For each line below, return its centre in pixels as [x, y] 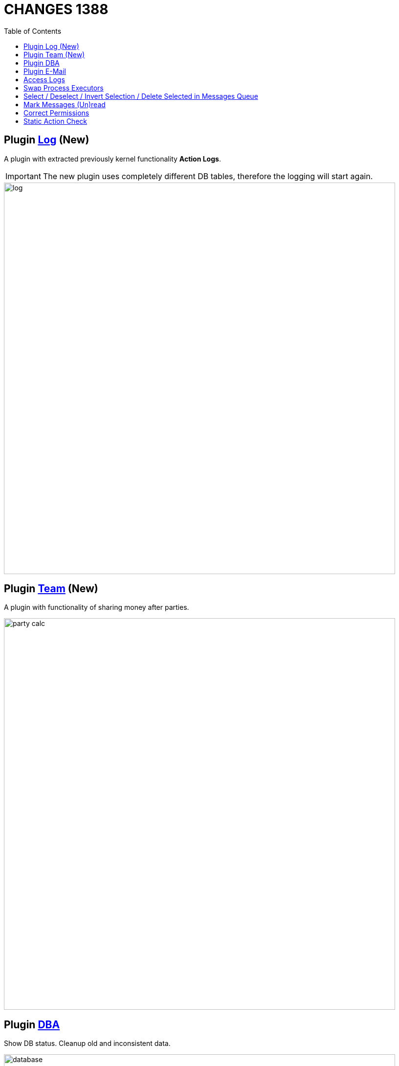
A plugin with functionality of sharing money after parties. [97, 607]
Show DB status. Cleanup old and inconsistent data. [87, 1043]
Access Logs [44, 79]
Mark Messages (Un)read [65, 104]
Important [23, 176]
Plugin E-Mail [45, 71]
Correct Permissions [56, 113]
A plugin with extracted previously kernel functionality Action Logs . [112, 159]
